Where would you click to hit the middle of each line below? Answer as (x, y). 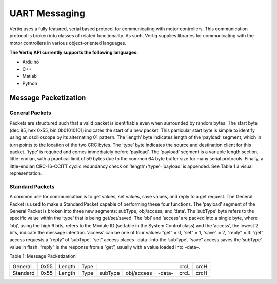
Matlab (29, 76)
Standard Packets (32, 186)
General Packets (30, 113)
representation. (26, 173)
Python (30, 83)
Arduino (31, 62)
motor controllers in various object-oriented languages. (68, 43)
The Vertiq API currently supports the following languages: (74, 52)
